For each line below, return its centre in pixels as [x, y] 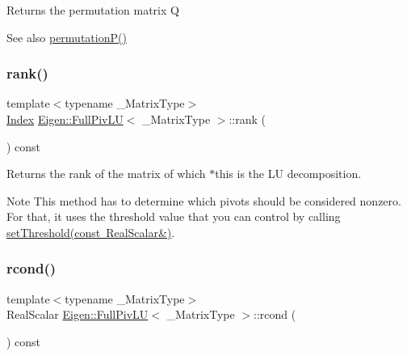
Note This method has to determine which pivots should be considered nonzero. [204, 200]
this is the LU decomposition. [288, 174]
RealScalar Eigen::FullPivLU [78, 314]
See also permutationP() [67, 37]
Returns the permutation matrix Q [93, 10]
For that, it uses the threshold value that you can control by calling [174, 216]
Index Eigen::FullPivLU [65, 119]
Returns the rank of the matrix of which [106, 174]
